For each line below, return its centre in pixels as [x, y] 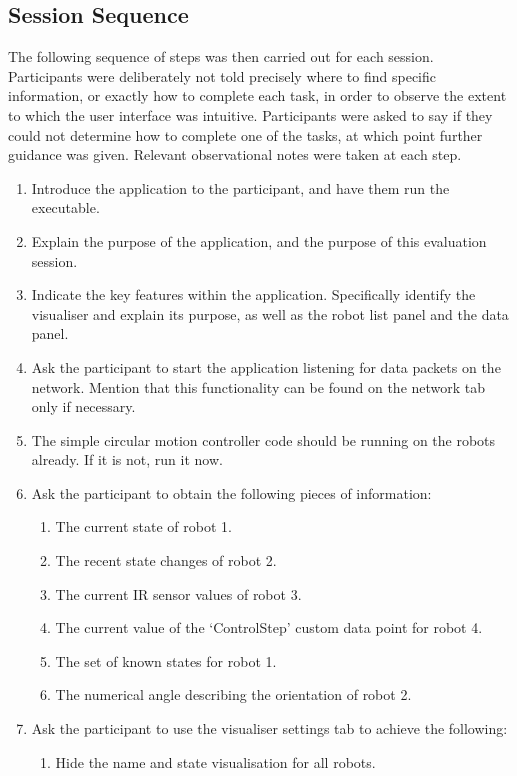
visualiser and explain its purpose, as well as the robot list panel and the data [270, 313]
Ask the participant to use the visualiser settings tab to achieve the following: [269, 728]
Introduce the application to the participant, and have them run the [240, 187]
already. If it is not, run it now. [127, 459]
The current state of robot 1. [143, 526]
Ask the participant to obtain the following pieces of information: [231, 492]
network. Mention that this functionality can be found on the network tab [258, 386]
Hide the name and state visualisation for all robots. [215, 761]
